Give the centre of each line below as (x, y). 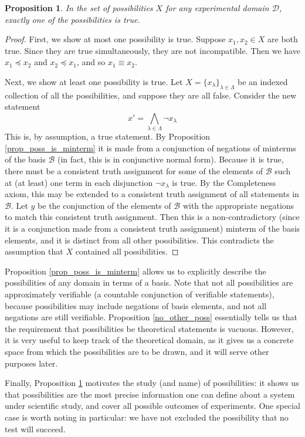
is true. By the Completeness (224, 182)
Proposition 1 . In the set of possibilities (79, 8)
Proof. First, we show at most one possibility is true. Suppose (115, 39)
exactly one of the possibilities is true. (72, 19)
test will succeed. (35, 428)
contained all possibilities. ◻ (127, 251)
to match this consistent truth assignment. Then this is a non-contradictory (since (152, 217)
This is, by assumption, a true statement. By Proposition (108, 136)
